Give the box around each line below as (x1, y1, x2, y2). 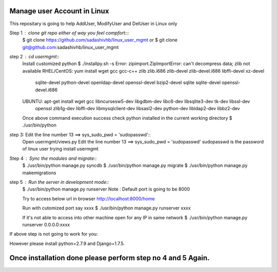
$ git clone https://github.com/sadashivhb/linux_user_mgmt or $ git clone (22, 37, 178, 43)
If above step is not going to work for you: (9, 231, 98, 237)
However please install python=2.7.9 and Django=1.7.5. (9, 240, 125, 246)
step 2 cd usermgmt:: (9, 54, 60, 60)
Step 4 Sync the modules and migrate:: (9, 155, 97, 161)
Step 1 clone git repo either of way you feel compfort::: (9, 30, 129, 36)
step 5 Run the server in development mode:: (9, 179, 109, 185)
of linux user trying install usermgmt (22, 146, 98, 152)
